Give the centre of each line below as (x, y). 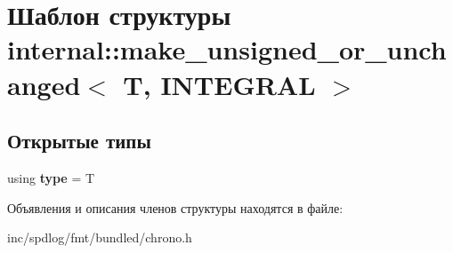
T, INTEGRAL (219, 84)
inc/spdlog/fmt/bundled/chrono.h (100, 237)
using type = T (51, 177)
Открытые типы (79, 141)
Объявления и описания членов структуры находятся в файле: (175, 207)
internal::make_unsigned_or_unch (227, 49)
